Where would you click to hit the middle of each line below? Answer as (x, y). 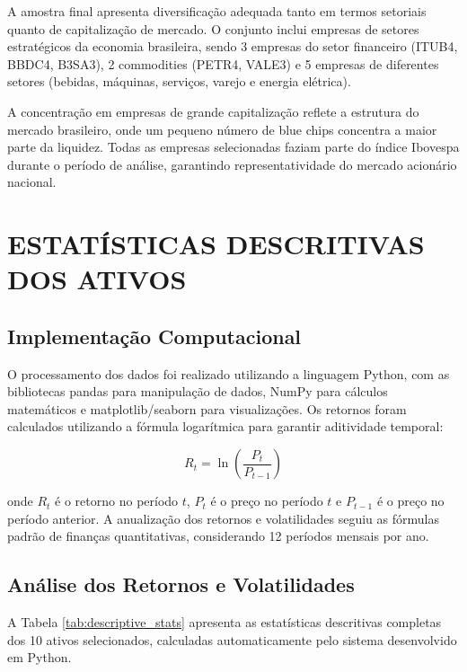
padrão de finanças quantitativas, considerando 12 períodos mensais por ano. (218, 536)
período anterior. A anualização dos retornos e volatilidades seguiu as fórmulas (223, 518)
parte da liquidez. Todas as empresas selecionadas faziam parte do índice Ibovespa (233, 147)
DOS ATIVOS (97, 279)
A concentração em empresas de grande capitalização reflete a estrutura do (213, 111)
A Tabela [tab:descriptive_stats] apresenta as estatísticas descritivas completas (225, 622)
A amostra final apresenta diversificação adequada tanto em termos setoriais (217, 11)
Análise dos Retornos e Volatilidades (181, 584)
